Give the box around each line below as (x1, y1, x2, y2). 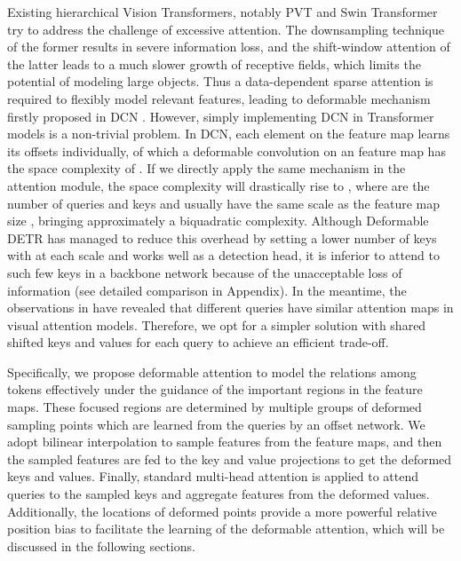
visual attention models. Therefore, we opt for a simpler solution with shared (7, 315, 426, 334)
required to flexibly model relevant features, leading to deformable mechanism (7, 89, 431, 107)
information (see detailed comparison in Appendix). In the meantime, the (7, 280, 407, 299)
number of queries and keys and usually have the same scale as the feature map (7, 194, 441, 212)
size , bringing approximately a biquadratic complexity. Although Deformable (7, 211, 429, 230)
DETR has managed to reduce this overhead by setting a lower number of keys (7, 228, 437, 247)
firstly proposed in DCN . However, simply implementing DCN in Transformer (7, 107, 434, 125)
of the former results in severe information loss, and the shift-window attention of (7, 37, 450, 56)
